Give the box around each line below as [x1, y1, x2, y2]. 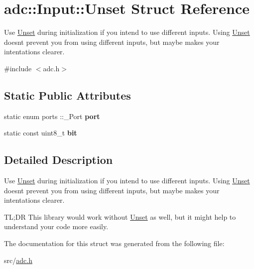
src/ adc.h [4, 255, 32, 265]
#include [4, 63, 32, 73]
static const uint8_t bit [4, 128, 77, 138]
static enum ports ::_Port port [4, 111, 100, 121]
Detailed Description [4, 152, 113, 167]
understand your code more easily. [4, 221, 109, 232]
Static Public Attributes [4, 87, 131, 103]
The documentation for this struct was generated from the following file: [4, 238, 225, 249]
